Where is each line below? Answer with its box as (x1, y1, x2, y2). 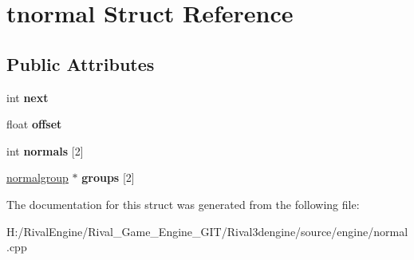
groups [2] (81, 169, 135, 186)
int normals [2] (6, 142, 84, 159)
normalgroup (6, 169, 69, 186)
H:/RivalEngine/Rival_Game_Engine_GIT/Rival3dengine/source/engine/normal (6, 223, 408, 239)
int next (6, 89, 49, 105)
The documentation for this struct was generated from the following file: (6, 195, 360, 212)
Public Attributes (6, 51, 155, 76)
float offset (6, 116, 62, 132)
